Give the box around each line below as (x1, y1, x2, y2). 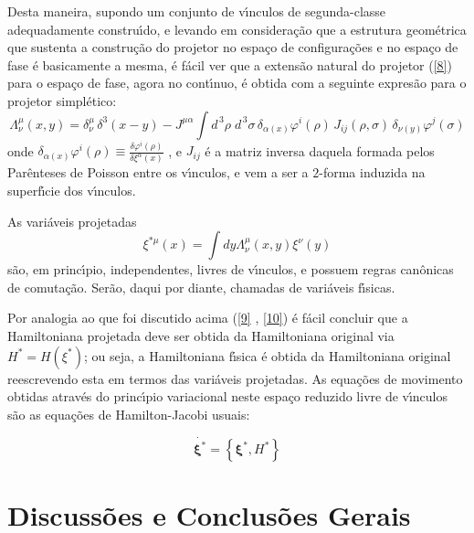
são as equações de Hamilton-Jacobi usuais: (7, 404, 250, 423)
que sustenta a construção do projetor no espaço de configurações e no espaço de (7, 37, 458, 57)
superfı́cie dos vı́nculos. (7, 181, 136, 200)
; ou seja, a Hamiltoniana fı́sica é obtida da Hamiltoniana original (83, 346, 451, 365)
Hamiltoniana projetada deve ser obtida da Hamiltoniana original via (7, 325, 395, 345)
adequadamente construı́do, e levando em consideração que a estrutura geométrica (7, 19, 467, 38)
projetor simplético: (7, 91, 117, 110)
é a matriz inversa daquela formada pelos (205, 141, 435, 160)
